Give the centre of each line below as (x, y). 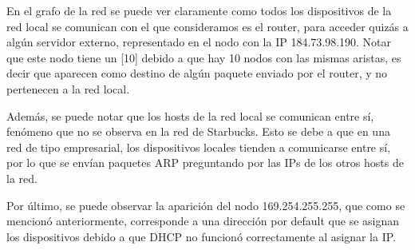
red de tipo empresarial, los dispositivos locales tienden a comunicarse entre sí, (199, 147)
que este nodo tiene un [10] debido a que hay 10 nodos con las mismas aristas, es (204, 57)
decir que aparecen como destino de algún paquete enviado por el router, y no (197, 73)
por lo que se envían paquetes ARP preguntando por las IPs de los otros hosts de (205, 163)
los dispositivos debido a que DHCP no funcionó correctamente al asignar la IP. (201, 236)
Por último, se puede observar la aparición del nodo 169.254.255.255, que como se (206, 205)
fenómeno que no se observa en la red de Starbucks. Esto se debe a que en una (198, 131)
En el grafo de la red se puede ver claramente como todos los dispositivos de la (199, 10)
